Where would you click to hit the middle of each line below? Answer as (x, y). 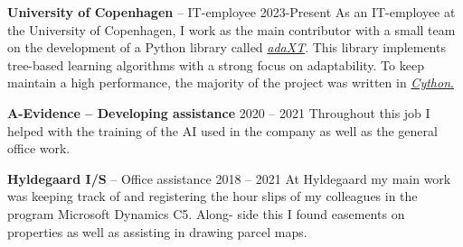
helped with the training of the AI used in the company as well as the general (222, 130)
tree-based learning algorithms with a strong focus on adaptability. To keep (216, 64)
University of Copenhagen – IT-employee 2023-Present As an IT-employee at (231, 12)
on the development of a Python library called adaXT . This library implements (227, 47)
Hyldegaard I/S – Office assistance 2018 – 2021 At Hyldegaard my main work (229, 178)
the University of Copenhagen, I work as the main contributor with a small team (231, 29)
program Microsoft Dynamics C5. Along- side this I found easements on (206, 213)
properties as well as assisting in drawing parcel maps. (157, 231)
